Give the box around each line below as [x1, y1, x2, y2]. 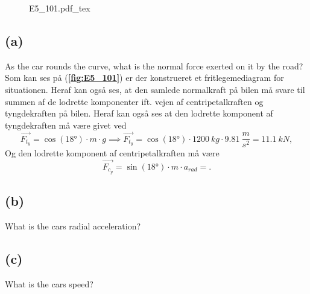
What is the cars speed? [5, 277, 93, 290]
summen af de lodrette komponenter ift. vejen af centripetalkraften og [5, 95, 264, 107]
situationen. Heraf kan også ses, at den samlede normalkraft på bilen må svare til [5, 83, 305, 95]
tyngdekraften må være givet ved [5, 118, 127, 131]
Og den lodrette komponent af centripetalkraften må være [5, 147, 220, 159]
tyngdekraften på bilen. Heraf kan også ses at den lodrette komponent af [5, 107, 273, 120]
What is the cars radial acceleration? [5, 220, 141, 232]
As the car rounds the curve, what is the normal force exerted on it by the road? [5, 59, 303, 72]
